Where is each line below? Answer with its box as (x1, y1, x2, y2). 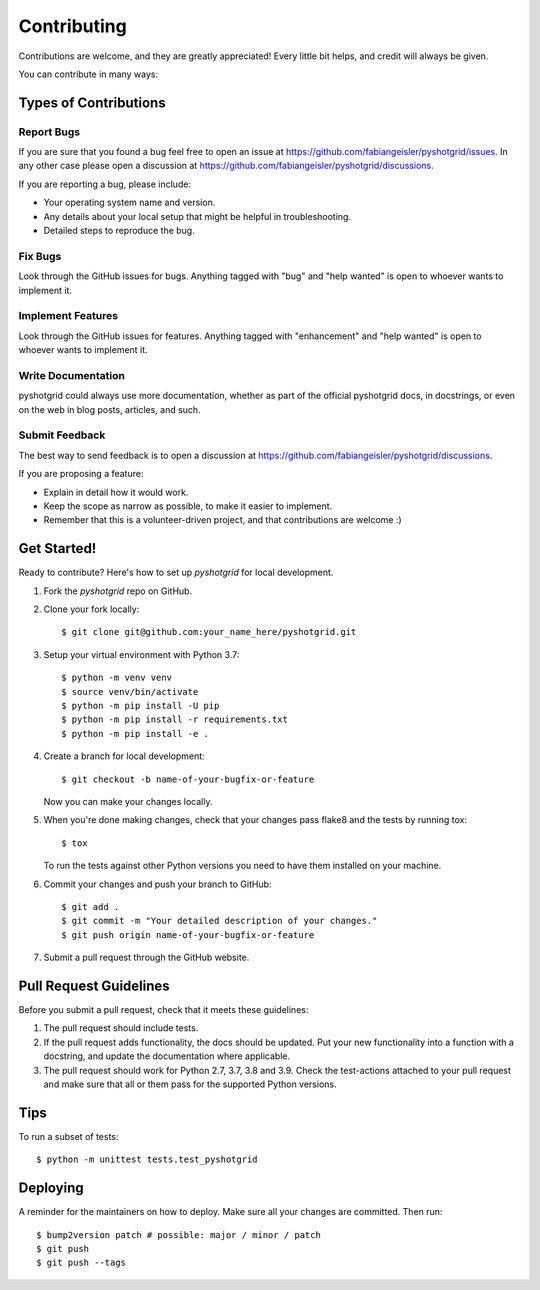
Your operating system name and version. (43, 196, 216, 209)
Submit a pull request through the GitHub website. (43, 951, 250, 964)
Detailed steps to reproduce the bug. (43, 225, 195, 237)
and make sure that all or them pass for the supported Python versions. (43, 1078, 337, 1090)
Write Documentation (18, 368, 125, 382)
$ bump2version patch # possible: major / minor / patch (36, 1229, 322, 1240)
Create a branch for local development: (43, 750, 205, 762)
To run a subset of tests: (18, 1130, 119, 1142)
